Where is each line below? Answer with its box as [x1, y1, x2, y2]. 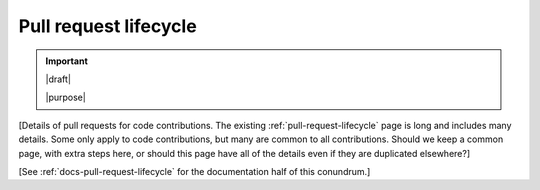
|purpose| [45, 91, 87, 104]
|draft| [45, 73, 72, 85]
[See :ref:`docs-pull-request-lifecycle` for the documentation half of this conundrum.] [18, 165, 371, 177]
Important [45, 55, 89, 67]
